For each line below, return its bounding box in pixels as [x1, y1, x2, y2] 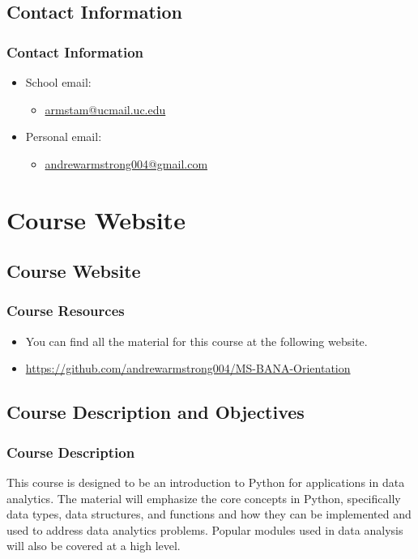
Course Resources [6, 301, 125, 321]
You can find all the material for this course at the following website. [25, 332, 368, 349]
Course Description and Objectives [6, 399, 305, 425]
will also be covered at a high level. [6, 537, 181, 554]
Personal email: [25, 128, 102, 145]
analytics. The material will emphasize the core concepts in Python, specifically [6, 489, 401, 506]
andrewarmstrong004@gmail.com [45, 155, 208, 172]
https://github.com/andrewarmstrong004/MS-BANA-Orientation [25, 360, 351, 377]
